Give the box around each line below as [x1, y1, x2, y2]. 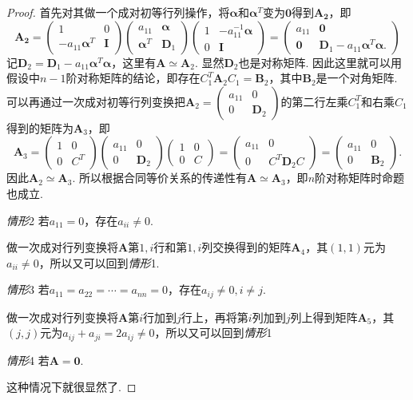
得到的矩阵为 [6, 119, 73, 136]
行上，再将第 [181, 308, 248, 325]
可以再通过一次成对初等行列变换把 [6, 93, 185, 109]
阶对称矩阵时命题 [315, 169, 405, 186]
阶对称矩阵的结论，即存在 [66, 69, 201, 86]
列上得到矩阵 [290, 308, 358, 325]
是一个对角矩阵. [316, 69, 398, 86]
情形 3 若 [6, 281, 50, 298]
